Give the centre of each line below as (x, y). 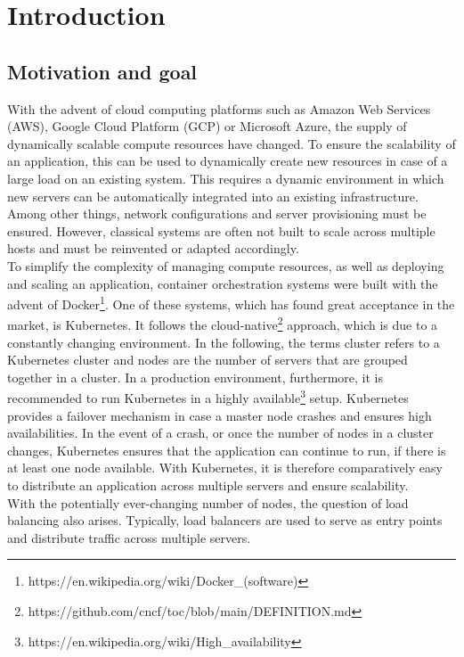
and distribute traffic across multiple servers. (129, 537)
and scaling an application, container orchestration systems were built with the (223, 283)
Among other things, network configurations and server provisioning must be (217, 214)
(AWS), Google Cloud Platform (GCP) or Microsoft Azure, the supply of (207, 126)
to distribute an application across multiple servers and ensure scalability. (208, 485)
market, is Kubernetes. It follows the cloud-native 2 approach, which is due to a (223, 324)
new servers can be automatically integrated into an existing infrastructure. (213, 196)
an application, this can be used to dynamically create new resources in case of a (228, 161)
